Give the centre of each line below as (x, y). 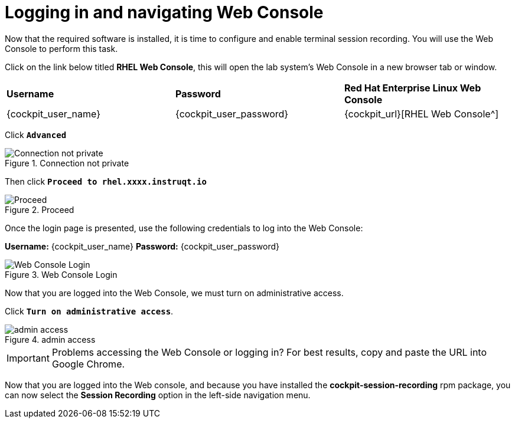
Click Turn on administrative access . (89, 311)
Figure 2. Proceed (40, 209)
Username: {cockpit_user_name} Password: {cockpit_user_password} (142, 246)
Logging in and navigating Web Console (164, 12)
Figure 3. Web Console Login (61, 274)
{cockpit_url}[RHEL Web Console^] (421, 114)
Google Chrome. (88, 364)
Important (28, 358)
